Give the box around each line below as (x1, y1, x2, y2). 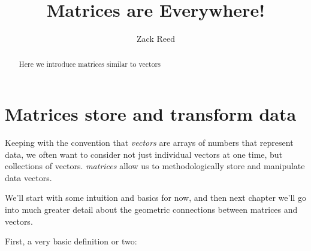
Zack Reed (137, 32, 175, 45)
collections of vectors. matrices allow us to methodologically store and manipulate (5, 160, 305, 172)
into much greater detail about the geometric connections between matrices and (5, 203, 298, 216)
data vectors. (5, 171, 52, 183)
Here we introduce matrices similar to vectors (19, 59, 161, 69)
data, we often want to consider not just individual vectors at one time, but (5, 148, 283, 160)
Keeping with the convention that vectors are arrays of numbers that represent (5, 136, 294, 149)
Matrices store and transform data (5, 102, 297, 126)
